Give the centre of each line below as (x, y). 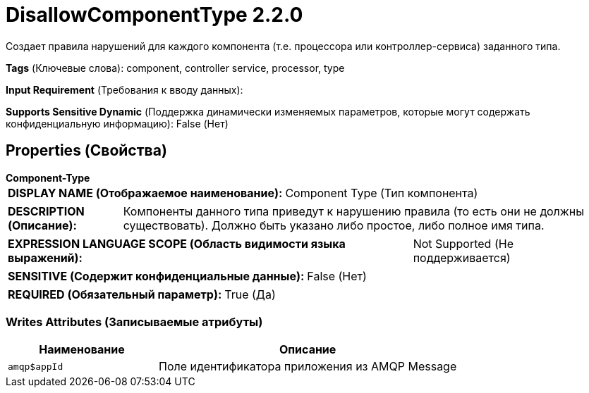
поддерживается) (462, 257)
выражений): (45, 257)
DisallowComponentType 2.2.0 (154, 15)
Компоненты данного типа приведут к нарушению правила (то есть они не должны (353, 211)
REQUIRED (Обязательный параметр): (115, 294)
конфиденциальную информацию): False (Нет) (117, 123)
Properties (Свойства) (86, 151)
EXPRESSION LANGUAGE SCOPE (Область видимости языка (177, 243)
